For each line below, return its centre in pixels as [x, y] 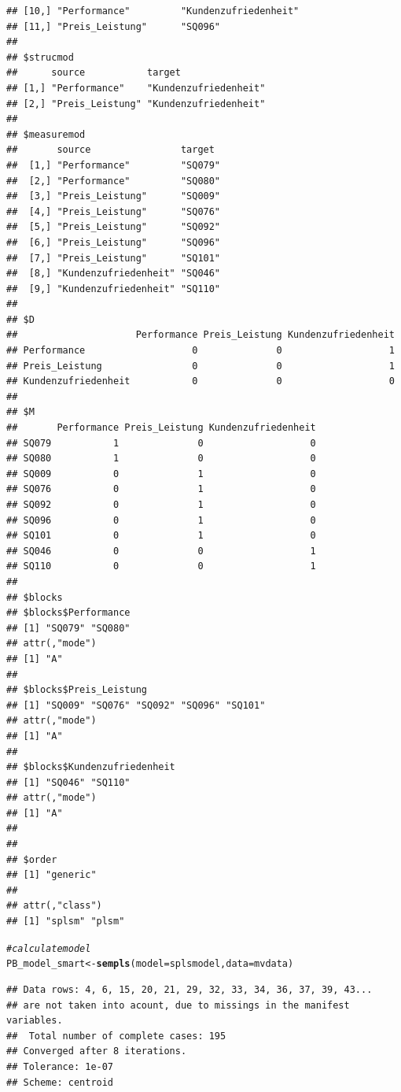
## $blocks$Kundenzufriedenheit [91, 767]
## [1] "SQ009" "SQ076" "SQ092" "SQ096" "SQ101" [136, 705]
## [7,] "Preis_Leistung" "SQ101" [114, 258]
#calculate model [49, 948]
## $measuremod [46, 134]
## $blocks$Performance [68, 613]
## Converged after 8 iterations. [97, 1051]
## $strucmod [40, 57]
